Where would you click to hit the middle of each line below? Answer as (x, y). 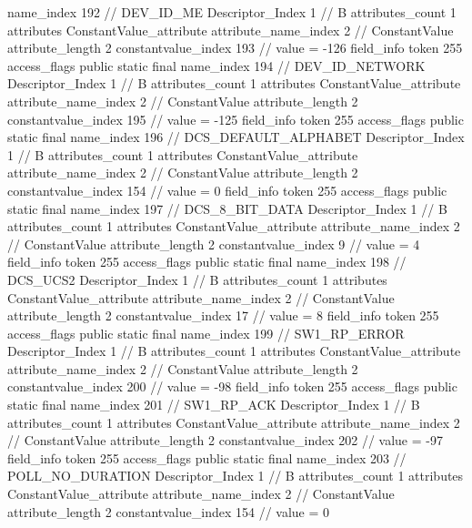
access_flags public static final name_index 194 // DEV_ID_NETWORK (216, 65)
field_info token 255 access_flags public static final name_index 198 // (207, 262)
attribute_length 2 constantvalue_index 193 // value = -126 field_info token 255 (235, 48)
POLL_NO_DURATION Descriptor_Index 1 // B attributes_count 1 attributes (236, 476)
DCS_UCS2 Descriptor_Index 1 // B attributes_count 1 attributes (197, 279)
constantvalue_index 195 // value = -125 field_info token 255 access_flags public (236, 119)
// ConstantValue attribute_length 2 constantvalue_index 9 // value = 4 (214, 244)
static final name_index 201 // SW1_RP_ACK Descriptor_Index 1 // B (214, 405)
